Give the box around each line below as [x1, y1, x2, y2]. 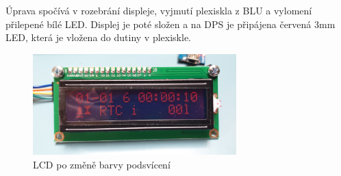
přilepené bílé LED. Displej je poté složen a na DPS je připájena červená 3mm [5, 16, 336, 31]
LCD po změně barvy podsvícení [33, 157, 170, 171]
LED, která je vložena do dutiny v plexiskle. [5, 30, 191, 45]
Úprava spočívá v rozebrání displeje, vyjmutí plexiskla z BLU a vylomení [5, 3, 312, 17]
